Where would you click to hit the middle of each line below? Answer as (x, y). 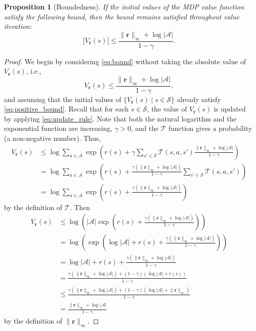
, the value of (167, 109)
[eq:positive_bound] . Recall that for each (66, 109)
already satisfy (199, 99)
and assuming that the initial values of (63, 99)
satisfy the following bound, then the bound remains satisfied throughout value (122, 16)
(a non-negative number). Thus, (52, 138)
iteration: (18, 26)
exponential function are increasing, (58, 128)
